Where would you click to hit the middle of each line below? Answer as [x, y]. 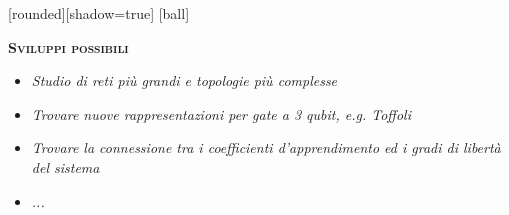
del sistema [65, 166]
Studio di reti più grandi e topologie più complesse [184, 80]
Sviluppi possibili [68, 46]
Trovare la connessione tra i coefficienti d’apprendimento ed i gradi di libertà [266, 147]
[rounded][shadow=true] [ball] [99, 13]
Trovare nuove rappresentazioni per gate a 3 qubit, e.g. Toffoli [221, 113]
